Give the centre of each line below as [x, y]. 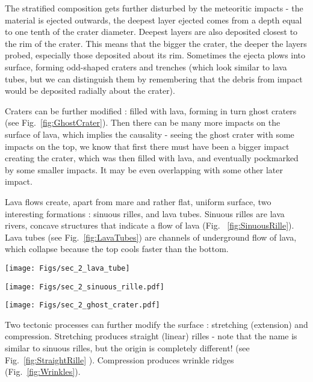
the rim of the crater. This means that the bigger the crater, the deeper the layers [156, 43]
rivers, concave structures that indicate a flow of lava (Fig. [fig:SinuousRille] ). [150, 225]
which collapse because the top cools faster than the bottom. [117, 249]
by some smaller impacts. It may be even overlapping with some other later [144, 169]
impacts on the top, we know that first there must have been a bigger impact [147, 146]
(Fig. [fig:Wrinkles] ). [43, 371]
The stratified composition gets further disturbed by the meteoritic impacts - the [154, 8]
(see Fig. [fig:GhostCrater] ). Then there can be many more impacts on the [143, 122]
